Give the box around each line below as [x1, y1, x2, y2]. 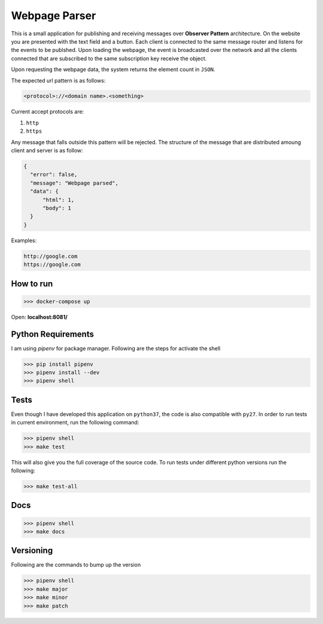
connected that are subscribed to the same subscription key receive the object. [11, 54, 207, 62]
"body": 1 [42, 204, 72, 212]
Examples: [11, 237, 37, 244]
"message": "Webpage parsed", [30, 179, 119, 186]
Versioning [11, 546, 53, 556]
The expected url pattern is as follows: [11, 77, 106, 84]
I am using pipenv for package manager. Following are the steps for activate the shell [11, 344, 221, 352]
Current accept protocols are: [11, 108, 84, 115]
